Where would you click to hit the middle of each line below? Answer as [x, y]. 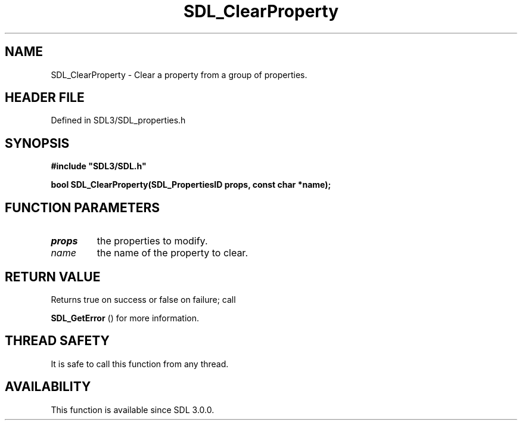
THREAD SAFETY [57, 341]
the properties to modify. [152, 241]
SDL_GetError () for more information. [125, 318]
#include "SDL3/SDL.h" [99, 166]
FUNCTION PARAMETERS [82, 207]
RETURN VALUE [53, 277]
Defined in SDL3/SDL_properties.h [118, 120]
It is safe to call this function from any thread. [140, 364]
